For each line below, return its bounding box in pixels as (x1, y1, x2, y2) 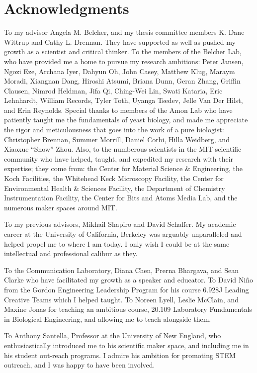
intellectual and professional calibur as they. (4, 248, 138, 259)
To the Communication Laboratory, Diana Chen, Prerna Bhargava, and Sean (4, 265, 239, 275)
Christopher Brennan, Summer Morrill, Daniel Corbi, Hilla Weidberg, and (4, 134, 230, 144)
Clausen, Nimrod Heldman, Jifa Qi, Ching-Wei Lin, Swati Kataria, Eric (4, 85, 223, 95)
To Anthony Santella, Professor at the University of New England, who (4, 330, 221, 341)
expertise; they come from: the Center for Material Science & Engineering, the (4, 163, 243, 174)
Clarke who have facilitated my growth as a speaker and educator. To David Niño (4, 275, 253, 285)
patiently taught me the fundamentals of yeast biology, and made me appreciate (4, 114, 248, 125)
